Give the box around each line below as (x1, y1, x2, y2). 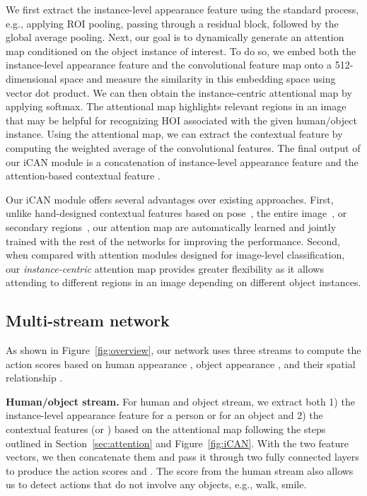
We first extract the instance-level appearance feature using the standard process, (6, 2, 359, 16)
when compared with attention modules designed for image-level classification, (6, 247, 345, 262)
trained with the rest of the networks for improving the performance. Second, (6, 233, 340, 248)
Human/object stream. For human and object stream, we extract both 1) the (6, 394, 355, 408)
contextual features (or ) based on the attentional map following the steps (6, 422, 326, 437)
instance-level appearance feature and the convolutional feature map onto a (6, 57, 332, 72)
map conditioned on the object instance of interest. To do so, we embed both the (6, 43, 356, 58)
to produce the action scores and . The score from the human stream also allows (6, 463, 354, 478)
